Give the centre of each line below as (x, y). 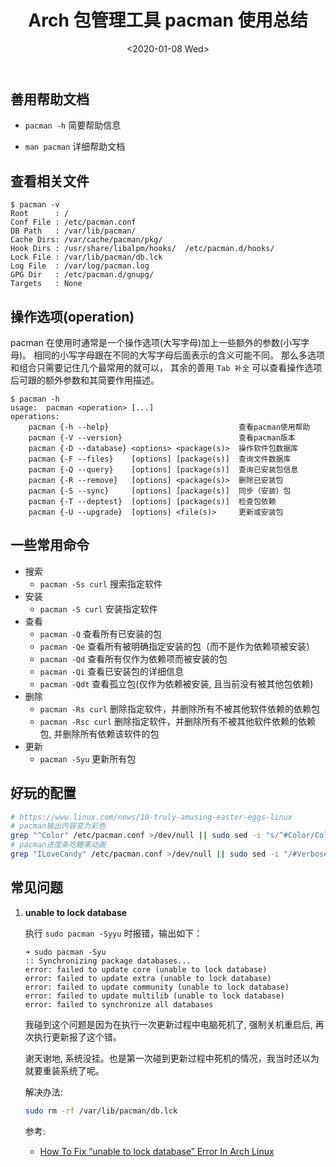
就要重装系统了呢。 (64, 1070)
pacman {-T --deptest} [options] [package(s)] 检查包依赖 (152, 501)
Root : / (40, 214)
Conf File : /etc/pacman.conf (73, 222)
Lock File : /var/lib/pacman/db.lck (86, 257)
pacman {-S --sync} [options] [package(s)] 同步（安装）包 (160, 491)
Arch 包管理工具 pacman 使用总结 (168, 20)
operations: (35, 416)
